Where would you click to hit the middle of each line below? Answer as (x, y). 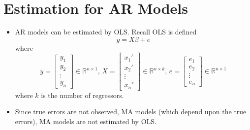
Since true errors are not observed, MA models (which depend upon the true (131, 112)
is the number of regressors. (82, 95)
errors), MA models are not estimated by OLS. (86, 121)
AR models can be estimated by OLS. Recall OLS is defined (106, 32)
